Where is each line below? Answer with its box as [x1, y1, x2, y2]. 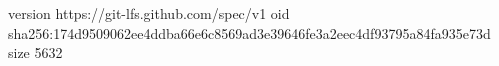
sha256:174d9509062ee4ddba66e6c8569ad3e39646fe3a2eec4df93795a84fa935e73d [8, 22, 491, 43]
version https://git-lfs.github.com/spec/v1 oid [8, 3, 290, 23]
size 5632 [8, 42, 63, 63]
